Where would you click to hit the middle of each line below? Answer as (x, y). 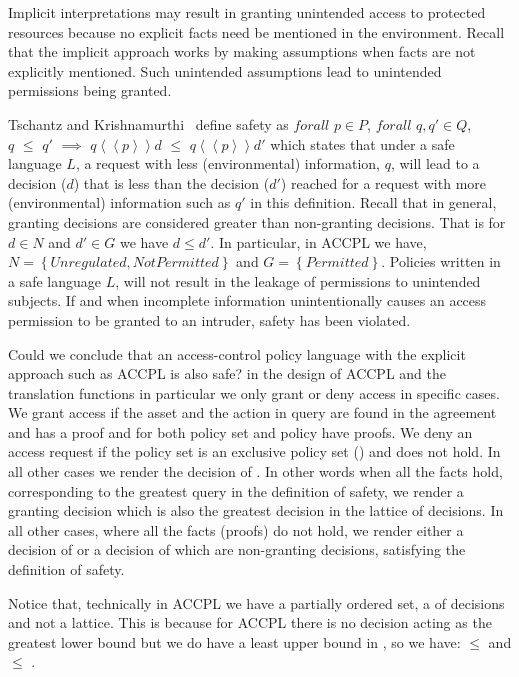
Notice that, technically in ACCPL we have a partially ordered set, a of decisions (256, 602)
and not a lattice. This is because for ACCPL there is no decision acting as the (250, 622)
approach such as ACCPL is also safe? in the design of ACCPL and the (227, 373)
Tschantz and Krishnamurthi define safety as (148, 123)
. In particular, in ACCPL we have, (318, 241)
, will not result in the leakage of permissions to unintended (298, 280)
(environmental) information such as (119, 202)
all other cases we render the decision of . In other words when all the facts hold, (255, 471)
